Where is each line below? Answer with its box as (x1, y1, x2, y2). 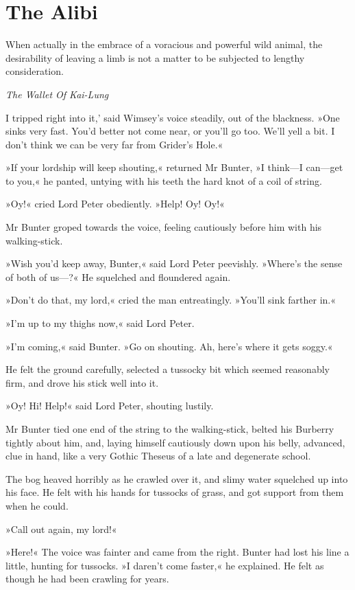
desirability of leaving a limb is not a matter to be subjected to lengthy (5, 50, 305, 65)
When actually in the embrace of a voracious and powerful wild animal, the (5, 37, 323, 52)
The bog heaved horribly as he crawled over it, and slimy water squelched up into (5, 471, 348, 486)
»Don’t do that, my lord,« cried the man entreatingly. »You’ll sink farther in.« (5, 293, 336, 307)
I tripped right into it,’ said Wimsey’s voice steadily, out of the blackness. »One (5, 110, 340, 124)
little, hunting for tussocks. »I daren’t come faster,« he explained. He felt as (5, 558, 324, 572)
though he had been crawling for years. (5, 571, 169, 586)
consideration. (5, 64, 64, 78)
